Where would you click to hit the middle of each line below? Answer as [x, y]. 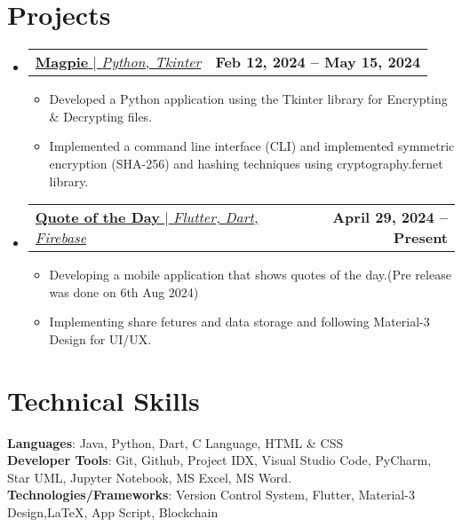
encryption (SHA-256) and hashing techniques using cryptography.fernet [246, 163]
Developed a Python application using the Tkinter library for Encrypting [248, 99]
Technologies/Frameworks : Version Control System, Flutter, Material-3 [211, 495]
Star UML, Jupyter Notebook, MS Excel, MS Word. [150, 477]
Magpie [62, 62]
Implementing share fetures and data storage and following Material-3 [239, 322]
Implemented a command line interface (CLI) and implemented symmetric [252, 146]
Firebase [61, 238]
